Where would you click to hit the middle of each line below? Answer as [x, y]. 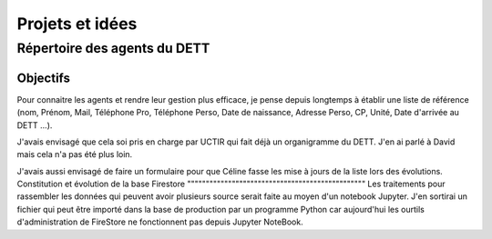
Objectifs [44, 78]
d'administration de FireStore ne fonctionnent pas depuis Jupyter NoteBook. [160, 222]
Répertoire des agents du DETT [113, 48]
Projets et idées [77, 24]
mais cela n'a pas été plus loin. [75, 154]
